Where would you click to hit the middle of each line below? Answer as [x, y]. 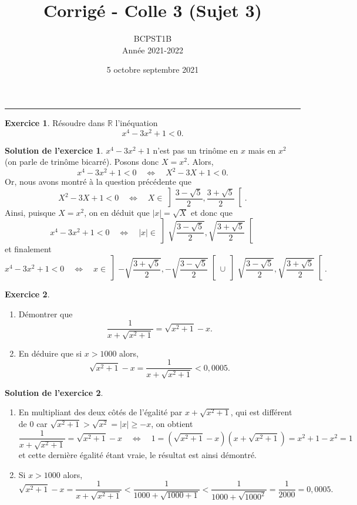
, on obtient [172, 423]
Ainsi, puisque [30, 212]
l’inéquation [137, 122]
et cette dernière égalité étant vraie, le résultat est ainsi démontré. [137, 454]
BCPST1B [153, 38]
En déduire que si [50, 353]
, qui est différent [261, 412]
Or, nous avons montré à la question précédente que [98, 182]
